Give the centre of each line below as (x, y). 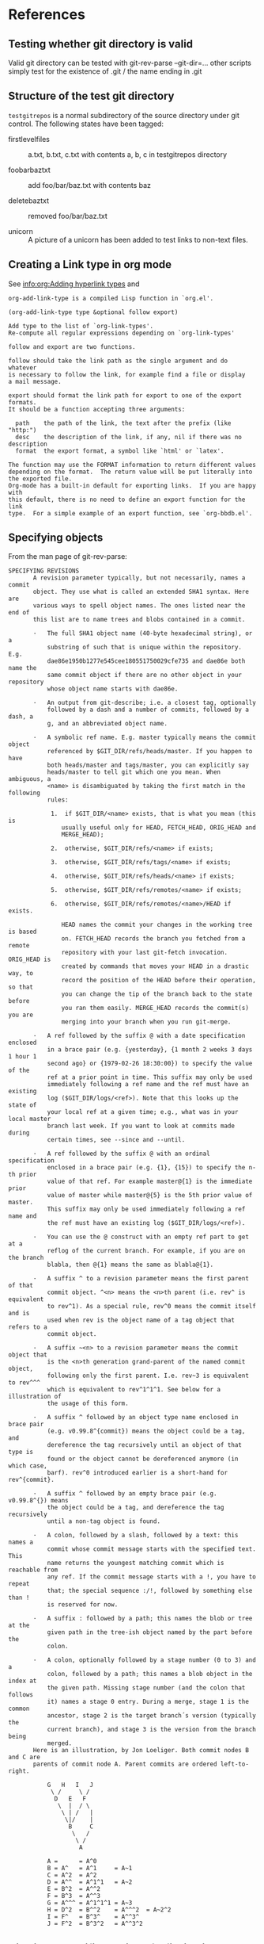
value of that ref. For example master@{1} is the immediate (150, 1182)
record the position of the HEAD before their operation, (159, 981)
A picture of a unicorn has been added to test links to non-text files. (138, 239)
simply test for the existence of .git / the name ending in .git (105, 71)
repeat (19, 1584)
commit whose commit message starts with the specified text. (152, 1549)
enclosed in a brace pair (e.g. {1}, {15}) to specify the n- (152, 1168)
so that (21, 987)
